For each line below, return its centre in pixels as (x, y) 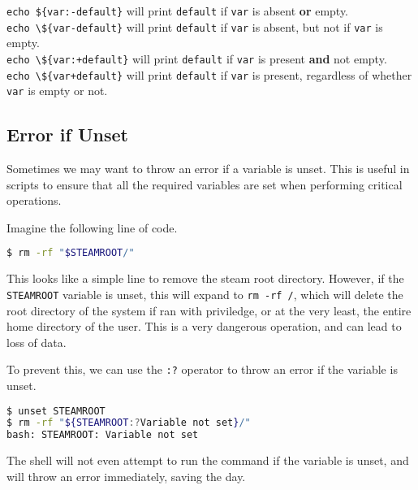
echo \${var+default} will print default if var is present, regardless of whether (209, 74)
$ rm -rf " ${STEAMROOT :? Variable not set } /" (129, 423)
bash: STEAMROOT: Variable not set (103, 435)
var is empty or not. (57, 91)
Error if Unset (67, 134)
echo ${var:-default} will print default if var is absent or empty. (178, 11)
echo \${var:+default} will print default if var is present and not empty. (197, 58)
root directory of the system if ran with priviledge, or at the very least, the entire (209, 310)
